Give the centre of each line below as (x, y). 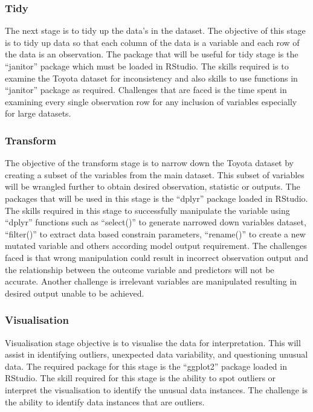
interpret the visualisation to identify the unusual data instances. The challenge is (156, 389)
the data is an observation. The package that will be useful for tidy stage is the (152, 54)
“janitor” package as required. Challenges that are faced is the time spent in (146, 90)
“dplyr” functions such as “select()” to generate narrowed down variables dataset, (156, 222)
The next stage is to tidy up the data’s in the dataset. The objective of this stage (155, 31)
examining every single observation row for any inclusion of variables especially (151, 101)
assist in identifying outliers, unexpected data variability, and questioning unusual (156, 354)
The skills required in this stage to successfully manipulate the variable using (147, 210)
